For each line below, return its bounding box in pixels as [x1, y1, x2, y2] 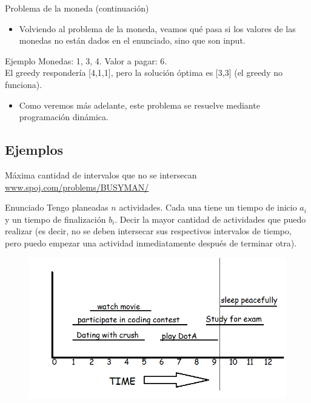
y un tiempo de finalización [5, 212, 106, 225]
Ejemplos [5, 140, 64, 159]
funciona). [5, 78, 42, 90]
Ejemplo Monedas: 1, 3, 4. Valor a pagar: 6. [5, 54, 167, 67]
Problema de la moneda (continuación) [5, 2, 149, 14]
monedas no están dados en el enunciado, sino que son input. [19, 34, 246, 47]
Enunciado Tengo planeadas [5, 201, 109, 214]
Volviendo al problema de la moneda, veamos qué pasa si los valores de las [19, 22, 296, 35]
